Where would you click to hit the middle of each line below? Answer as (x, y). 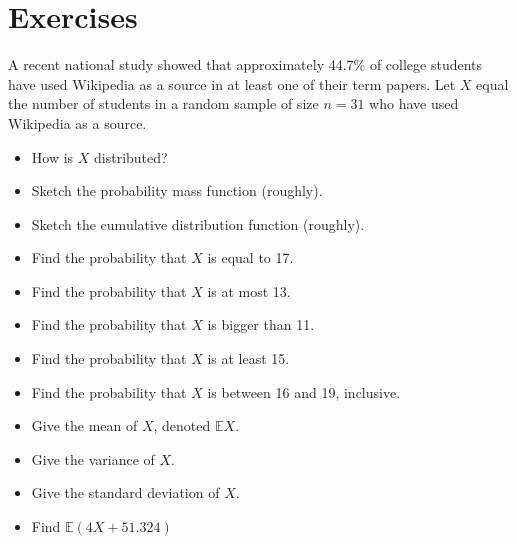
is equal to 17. (250, 257)
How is (52, 156)
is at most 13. (249, 290)
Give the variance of (93, 458)
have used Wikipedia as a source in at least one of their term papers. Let (232, 83)
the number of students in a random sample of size (163, 103)
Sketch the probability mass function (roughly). (177, 190)
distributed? (131, 156)
